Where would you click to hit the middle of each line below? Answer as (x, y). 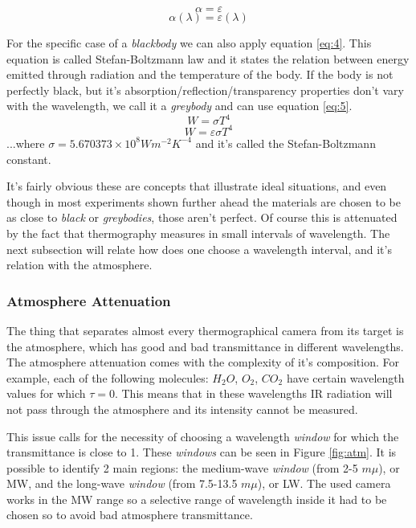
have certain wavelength (345, 377)
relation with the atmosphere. (80, 265)
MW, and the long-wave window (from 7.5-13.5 (122, 483)
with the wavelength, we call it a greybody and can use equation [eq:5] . (179, 106)
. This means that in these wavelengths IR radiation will (253, 393)
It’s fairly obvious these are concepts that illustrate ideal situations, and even (197, 186)
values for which (46, 393)
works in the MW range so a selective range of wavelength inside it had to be (197, 499)
